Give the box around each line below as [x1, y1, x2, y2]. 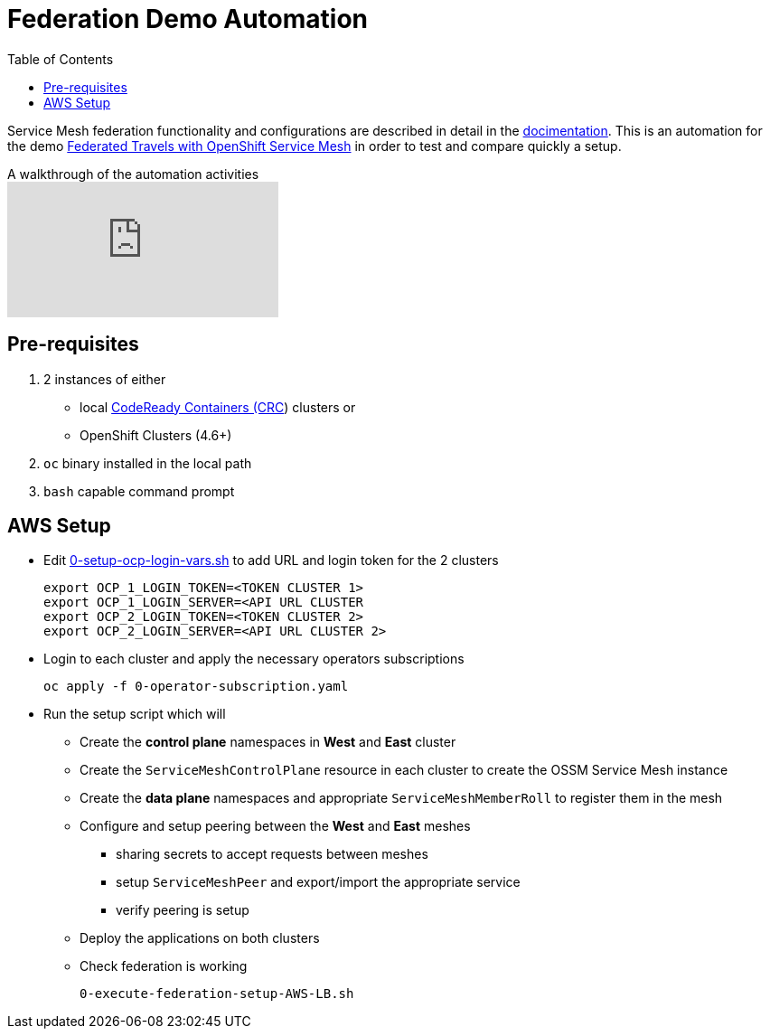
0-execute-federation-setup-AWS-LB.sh [80, 986, 354, 1002]
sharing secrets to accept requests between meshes [116, 846, 428, 862]
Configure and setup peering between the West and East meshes [80, 818, 471, 834]
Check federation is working [80, 958, 248, 975]
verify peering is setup [116, 902, 249, 918]
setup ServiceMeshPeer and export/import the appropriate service [116, 874, 521, 890]
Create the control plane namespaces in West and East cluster [80, 734, 456, 750]
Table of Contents [7, 51, 114, 67]
